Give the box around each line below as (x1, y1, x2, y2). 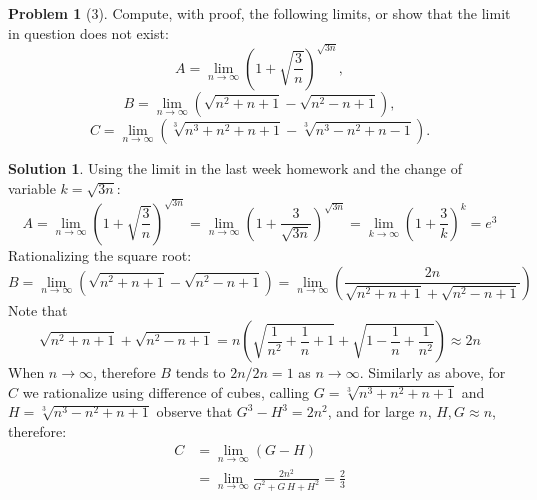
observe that (156, 401, 233, 422)
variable (8, 177, 56, 198)
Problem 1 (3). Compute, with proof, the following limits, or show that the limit (8, 3, 511, 23)
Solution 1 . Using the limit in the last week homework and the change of (8, 157, 462, 178)
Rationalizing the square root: (8, 244, 192, 265)
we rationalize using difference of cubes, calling (22, 381, 310, 402)
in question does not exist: (8, 22, 169, 43)
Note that (8, 299, 68, 320)
